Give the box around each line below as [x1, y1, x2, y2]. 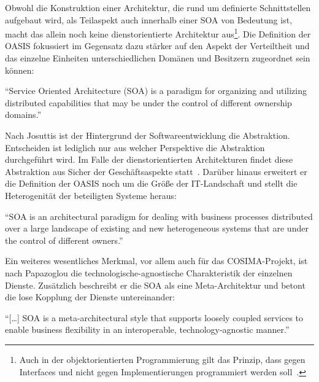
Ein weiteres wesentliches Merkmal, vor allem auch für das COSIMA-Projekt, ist [5, 254, 308, 267]
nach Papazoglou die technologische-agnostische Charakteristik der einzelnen [5, 266, 293, 279]
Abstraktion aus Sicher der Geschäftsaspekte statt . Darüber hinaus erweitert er [5, 165, 307, 177]
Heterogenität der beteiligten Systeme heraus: [5, 189, 177, 201]
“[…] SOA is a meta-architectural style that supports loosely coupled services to [5, 311, 304, 324]
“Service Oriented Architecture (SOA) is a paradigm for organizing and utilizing [5, 84, 307, 97]
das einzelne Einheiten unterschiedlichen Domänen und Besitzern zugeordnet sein [5, 52, 310, 64]
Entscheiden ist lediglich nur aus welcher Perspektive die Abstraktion [5, 141, 265, 154]
